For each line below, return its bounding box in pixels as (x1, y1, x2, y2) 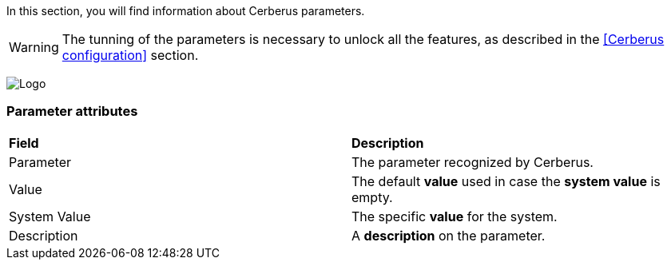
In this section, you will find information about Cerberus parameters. (6, 4, 365, 18)
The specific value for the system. (351, 208, 558, 224)
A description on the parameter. (351, 227, 546, 244)
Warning (9, 39, 59, 55)
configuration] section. (62, 47, 199, 63)
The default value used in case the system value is (351, 173, 661, 189)
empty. (351, 189, 393, 205)
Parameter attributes (6, 103, 138, 120)
